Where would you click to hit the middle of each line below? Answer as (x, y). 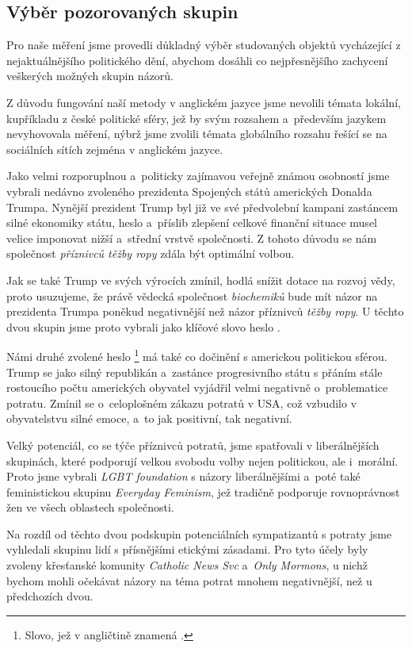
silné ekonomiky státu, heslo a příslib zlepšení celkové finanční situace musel (192, 222)
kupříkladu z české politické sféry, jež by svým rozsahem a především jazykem (196, 118)
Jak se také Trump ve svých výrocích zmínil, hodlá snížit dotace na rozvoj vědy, (201, 280)
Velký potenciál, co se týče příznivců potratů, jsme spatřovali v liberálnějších (193, 445)
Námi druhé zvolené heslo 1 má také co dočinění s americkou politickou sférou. (197, 355)
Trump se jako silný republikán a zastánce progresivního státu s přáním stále (195, 372)
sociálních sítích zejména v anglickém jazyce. (115, 149)
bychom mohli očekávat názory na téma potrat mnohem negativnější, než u (189, 580)
